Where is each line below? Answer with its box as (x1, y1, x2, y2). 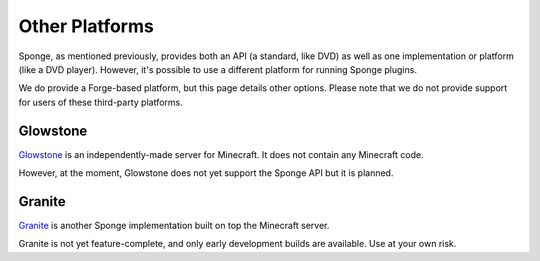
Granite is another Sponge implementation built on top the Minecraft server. (18, 219, 330, 231)
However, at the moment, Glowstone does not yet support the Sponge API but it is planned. (18, 167, 394, 179)
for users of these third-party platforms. (18, 96, 184, 108)
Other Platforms (18, 15, 154, 37)
